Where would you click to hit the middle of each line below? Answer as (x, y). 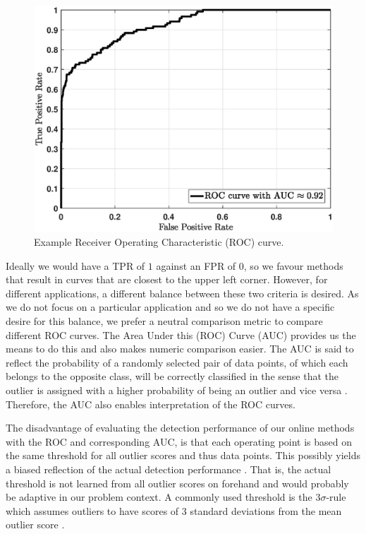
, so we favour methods (293, 265)
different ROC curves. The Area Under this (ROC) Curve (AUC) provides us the (181, 334)
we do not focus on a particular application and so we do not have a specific (170, 307)
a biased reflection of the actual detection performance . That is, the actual (169, 469)
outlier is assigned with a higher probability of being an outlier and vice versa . (177, 390)
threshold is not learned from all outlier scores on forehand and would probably (177, 483)
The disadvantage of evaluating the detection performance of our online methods (180, 428)
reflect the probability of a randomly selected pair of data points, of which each (177, 362)
